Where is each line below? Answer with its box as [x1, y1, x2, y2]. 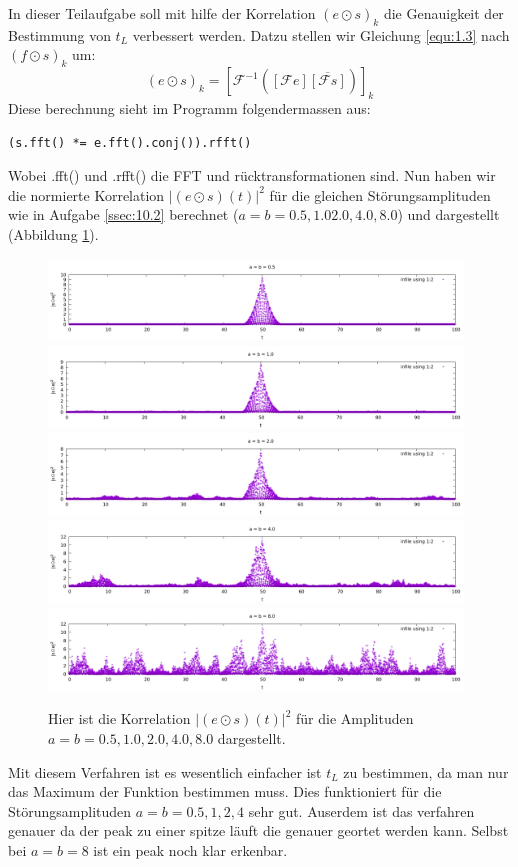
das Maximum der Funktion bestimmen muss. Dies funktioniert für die [8, 781, 442, 802]
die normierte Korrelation [8, 184, 165, 205]
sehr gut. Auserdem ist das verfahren [248, 800, 475, 821]
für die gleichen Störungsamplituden [269, 184, 491, 205]
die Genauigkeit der [383, 3, 504, 23]
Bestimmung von [8, 24, 111, 45]
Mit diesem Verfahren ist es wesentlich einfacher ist [8, 761, 322, 782]
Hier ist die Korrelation [48, 708, 191, 729]
